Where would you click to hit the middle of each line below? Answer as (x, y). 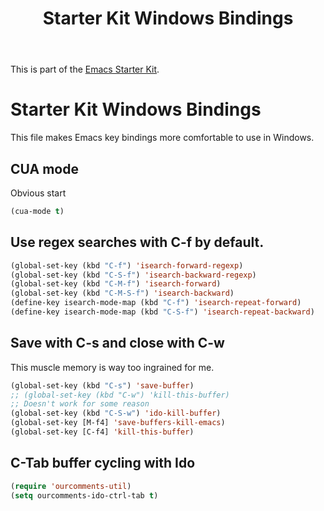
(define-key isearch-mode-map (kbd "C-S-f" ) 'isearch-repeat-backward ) (162, 312)
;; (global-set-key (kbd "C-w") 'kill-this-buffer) (120, 395)
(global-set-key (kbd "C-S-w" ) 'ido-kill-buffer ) (116, 413)
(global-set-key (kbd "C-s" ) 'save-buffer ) (102, 385)
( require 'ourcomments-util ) (71, 486)
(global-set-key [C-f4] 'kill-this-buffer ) (102, 432)
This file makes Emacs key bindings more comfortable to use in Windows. (162, 138)
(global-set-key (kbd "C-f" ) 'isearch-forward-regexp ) (127, 265)
